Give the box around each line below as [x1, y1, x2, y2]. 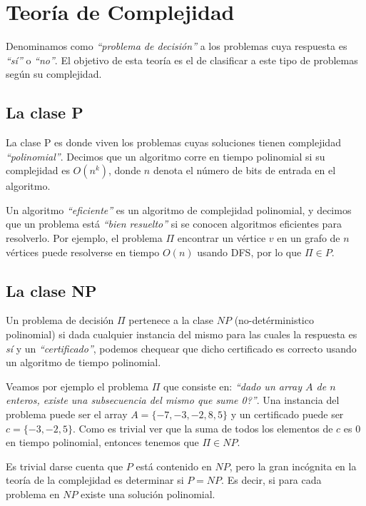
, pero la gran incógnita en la [229, 458, 357, 473]
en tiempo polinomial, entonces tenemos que [6, 435, 199, 450]
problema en [6, 487, 60, 501]
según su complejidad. [6, 66, 102, 81]
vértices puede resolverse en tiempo [6, 244, 160, 259]
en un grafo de [277, 231, 340, 246]
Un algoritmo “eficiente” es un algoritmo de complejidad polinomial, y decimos [6, 202, 352, 217]
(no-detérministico [234, 313, 314, 328]
